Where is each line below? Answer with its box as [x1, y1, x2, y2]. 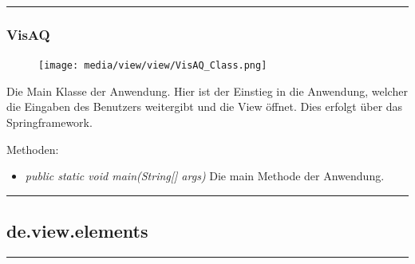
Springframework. [6, 114, 93, 131]
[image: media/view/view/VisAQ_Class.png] [38, 60, 267, 72]
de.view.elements [6, 219, 148, 243]
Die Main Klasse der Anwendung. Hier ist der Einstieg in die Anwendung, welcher [6, 82, 408, 99]
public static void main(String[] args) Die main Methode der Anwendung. [25, 167, 385, 184]
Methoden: [6, 140, 59, 157]
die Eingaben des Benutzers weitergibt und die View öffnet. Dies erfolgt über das [6, 98, 403, 115]
